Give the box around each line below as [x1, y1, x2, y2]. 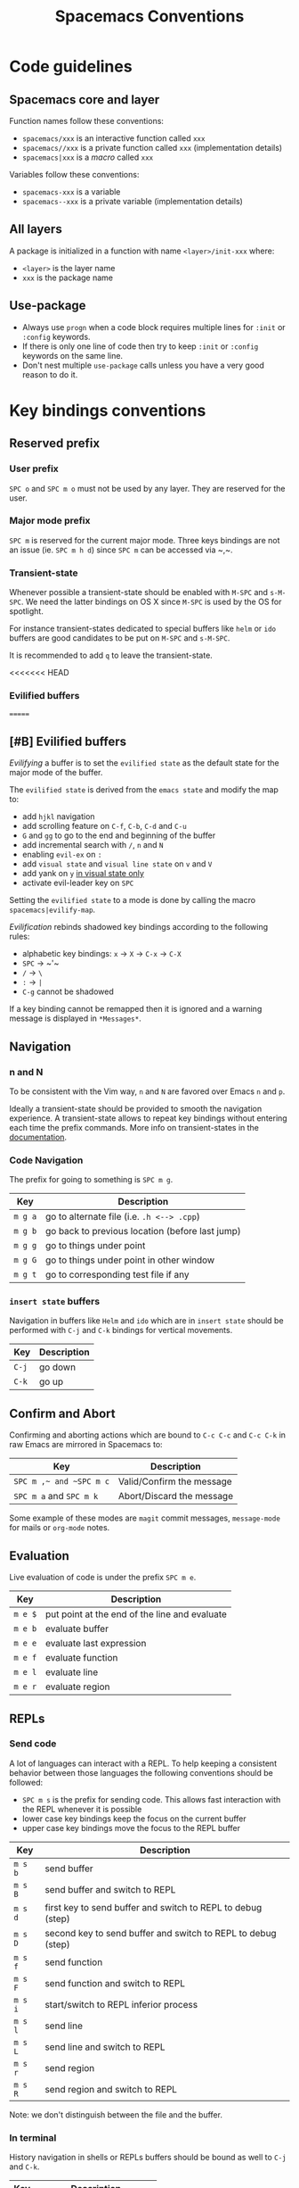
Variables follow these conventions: [9, 170, 140, 179]
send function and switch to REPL [44, 1977, 185, 1989]
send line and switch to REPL [44, 2041, 166, 2053]
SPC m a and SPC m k [13, 1490, 99, 1503]
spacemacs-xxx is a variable [21, 186, 121, 197]
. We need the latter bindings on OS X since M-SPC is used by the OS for [20, 596, 282, 608]
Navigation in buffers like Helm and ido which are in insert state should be [9, 1315, 284, 1326]
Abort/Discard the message [117, 1490, 234, 1503]
